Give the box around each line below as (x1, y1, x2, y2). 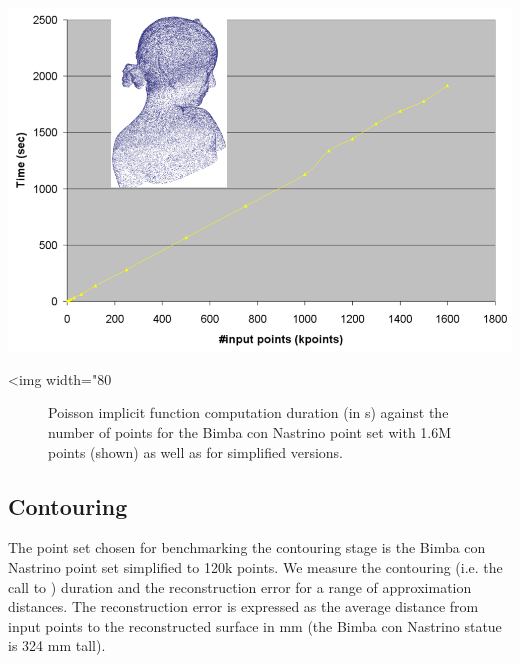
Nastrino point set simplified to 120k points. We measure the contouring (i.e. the (8, 556, 503, 577)
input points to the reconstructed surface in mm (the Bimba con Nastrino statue (8, 615, 502, 636)
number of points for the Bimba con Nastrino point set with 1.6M (48, 422, 452, 442)
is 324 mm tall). (8, 635, 106, 656)
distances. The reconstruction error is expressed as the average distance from (8, 596, 479, 617)
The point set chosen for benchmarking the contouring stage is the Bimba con (8, 537, 486, 558)
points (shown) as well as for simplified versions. (48, 441, 343, 462)
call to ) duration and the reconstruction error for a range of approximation (8, 576, 472, 597)
